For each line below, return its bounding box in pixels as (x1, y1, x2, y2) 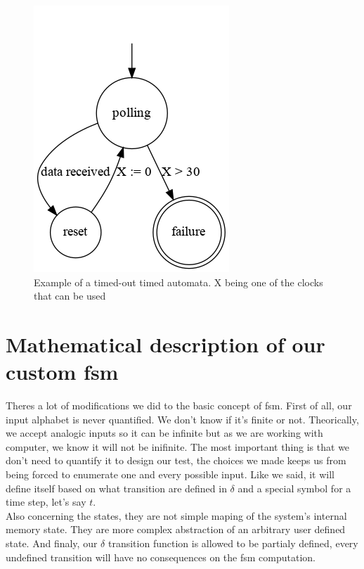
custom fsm (6, 357, 119, 386)
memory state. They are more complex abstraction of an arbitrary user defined (6, 522, 346, 537)
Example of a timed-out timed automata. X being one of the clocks (34, 274, 323, 289)
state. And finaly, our (6, 536, 98, 551)
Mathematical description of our (6, 329, 325, 358)
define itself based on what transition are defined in (6, 480, 227, 495)
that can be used (34, 288, 106, 303)
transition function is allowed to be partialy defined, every (108, 536, 358, 551)
